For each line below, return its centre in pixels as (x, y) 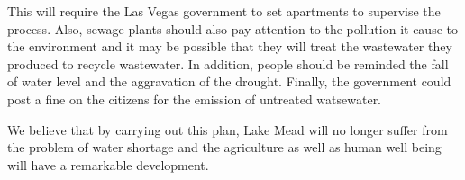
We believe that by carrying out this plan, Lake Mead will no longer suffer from (228, 129)
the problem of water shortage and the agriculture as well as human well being (224, 147)
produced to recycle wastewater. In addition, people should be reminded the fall (228, 63)
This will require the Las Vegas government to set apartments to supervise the (224, 11)
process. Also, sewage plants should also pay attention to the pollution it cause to (232, 28)
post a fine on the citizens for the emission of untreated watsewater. (195, 99)
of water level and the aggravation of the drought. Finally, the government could (229, 81)
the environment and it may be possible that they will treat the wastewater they (230, 46)
